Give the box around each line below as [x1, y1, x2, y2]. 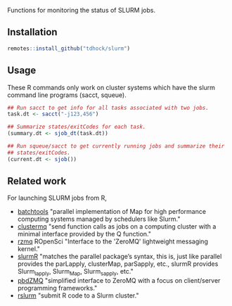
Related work [7, 175, 67, 187]
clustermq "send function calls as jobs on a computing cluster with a [17, 222, 217, 231]
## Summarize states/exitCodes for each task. [7, 123, 146, 131]
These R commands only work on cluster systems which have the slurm [7, 83, 216, 91]
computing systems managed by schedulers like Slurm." [17, 215, 181, 224]
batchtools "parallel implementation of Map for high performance [17, 208, 206, 216]
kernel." [17, 245, 41, 253]
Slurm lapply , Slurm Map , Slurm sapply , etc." [17, 267, 134, 277]
